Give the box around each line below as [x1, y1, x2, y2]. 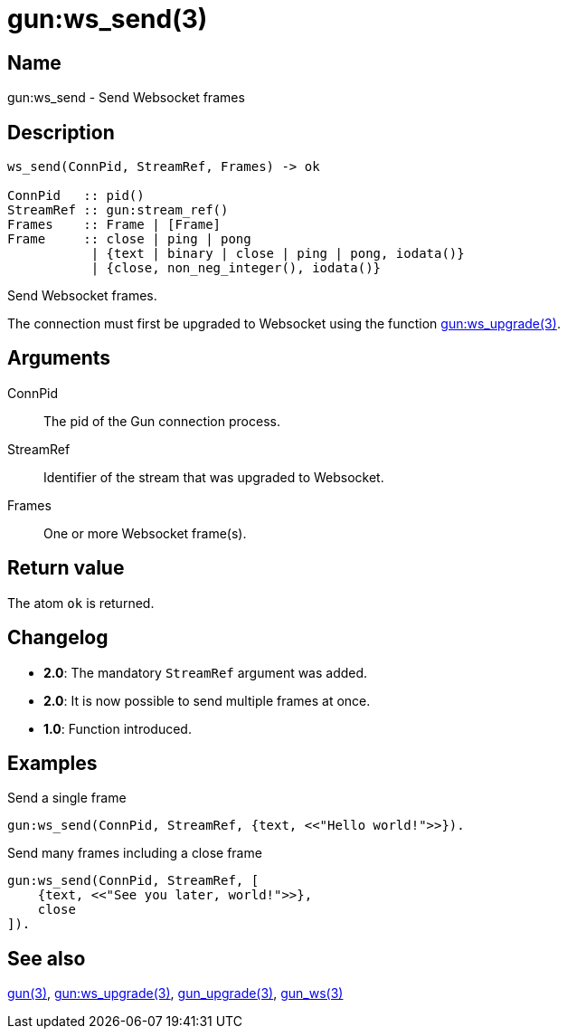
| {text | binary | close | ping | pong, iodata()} [90, 246, 465, 261]
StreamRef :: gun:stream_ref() [7, 203, 229, 218]
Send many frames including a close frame [7, 845, 262, 861]
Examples [7, 751, 98, 775]
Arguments [7, 347, 111, 370]
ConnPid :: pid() [7, 188, 145, 204]
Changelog [7, 626, 109, 650]
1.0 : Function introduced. [43, 720, 192, 737]
